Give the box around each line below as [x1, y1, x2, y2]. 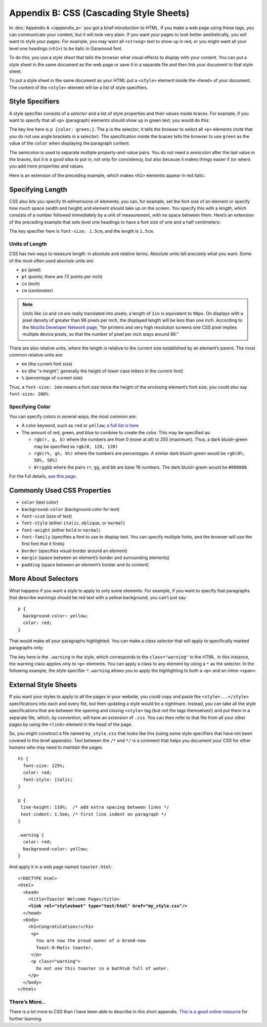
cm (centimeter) [21, 288, 53, 294]
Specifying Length [9, 185, 68, 194]
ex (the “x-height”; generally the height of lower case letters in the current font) [21, 368, 183, 374]
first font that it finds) [21, 541, 65, 547]
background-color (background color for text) [21, 506, 120, 512]
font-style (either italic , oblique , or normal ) [21, 520, 125, 526]
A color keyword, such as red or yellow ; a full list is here [21, 422, 139, 428]
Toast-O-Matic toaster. [36, 945, 94, 950]
